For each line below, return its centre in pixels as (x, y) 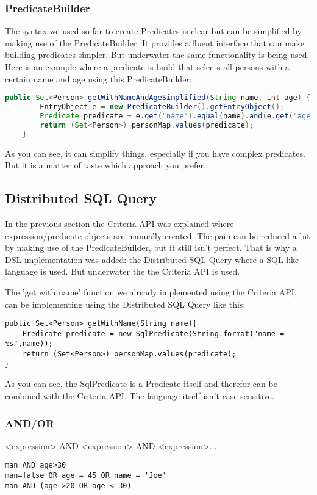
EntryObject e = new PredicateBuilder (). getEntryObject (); (162, 107)
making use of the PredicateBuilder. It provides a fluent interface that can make (155, 42)
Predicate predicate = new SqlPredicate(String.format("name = (153, 334)
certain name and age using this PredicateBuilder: (98, 78)
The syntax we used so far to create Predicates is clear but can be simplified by (153, 31)
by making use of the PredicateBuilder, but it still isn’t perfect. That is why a (151, 247)
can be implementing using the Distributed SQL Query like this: (125, 304)
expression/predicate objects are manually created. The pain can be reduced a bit (158, 235)
